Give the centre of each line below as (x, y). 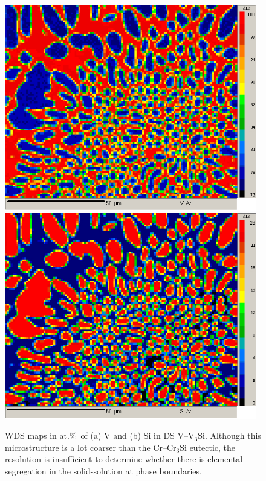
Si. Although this (229, 435)
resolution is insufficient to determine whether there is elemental (124, 459)
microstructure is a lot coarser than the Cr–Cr (91, 447)
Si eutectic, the (208, 447)
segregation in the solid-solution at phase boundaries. (103, 470)
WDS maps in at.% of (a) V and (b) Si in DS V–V (100, 435)
